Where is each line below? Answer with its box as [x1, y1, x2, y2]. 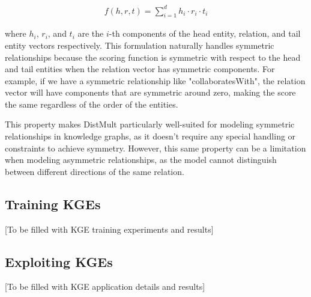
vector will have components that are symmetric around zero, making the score [5, 86, 296, 99]
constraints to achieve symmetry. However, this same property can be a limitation [5, 141, 306, 154]
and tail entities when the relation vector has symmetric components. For [5, 63, 275, 75]
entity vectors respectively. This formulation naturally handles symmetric [5, 38, 274, 51]
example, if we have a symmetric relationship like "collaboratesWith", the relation [5, 74, 306, 87]
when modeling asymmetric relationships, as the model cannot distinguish [5, 153, 277, 166]
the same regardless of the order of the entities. [5, 97, 178, 110]
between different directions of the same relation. [5, 165, 184, 177]
